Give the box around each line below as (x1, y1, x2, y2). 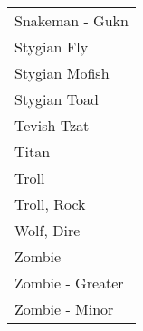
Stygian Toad (14, 89, 99, 109)
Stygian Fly (14, 36, 89, 57)
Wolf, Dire (14, 220, 81, 241)
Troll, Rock (14, 194, 86, 214)
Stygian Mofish (14, 62, 110, 83)
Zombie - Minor (14, 298, 114, 319)
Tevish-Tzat (14, 115, 90, 136)
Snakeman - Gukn (14, 10, 129, 31)
